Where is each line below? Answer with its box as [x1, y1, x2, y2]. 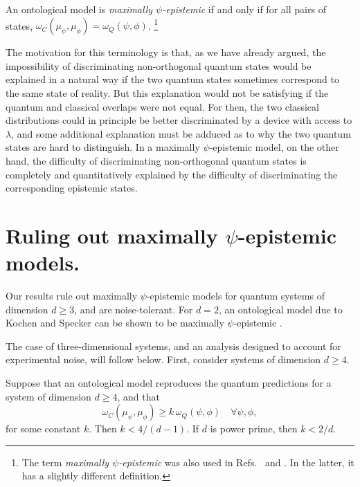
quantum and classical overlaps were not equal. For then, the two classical [6, 99, 319, 113]
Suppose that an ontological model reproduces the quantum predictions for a [6, 376, 332, 390]
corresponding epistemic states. [6, 181, 138, 195]
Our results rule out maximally [6, 288, 138, 303]
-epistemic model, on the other [209, 140, 339, 154]
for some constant [6, 421, 81, 436]
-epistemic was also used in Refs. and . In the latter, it [118, 454, 354, 469]
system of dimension [6, 389, 91, 403]
